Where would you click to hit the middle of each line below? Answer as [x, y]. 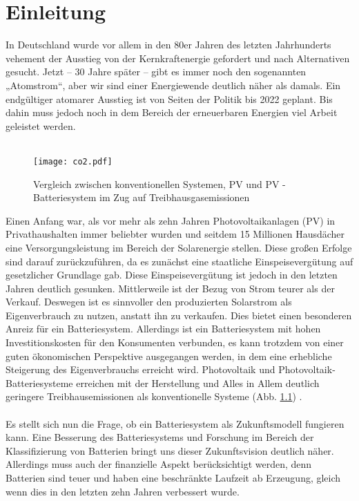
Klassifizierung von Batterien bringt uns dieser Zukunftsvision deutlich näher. [170, 450]
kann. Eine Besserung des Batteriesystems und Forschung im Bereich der [160, 437]
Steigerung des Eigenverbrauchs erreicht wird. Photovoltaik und [140, 369]
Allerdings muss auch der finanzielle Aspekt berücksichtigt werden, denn [159, 464]
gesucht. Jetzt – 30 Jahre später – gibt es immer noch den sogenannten [156, 72]
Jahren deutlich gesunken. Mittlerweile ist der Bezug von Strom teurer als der [170, 288]
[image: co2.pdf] [73, 161]
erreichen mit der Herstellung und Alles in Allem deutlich [198, 382]
